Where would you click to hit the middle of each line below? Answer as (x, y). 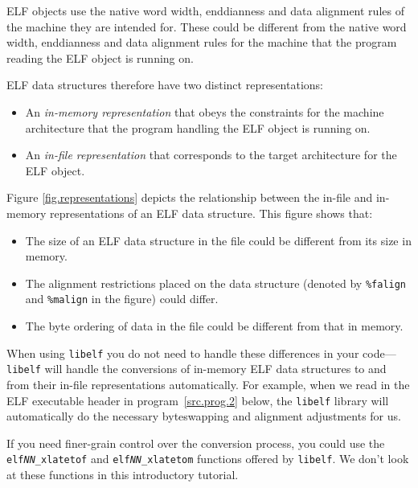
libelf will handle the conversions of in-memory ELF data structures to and (197, 369)
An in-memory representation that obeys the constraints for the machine (205, 111)
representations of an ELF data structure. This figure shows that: (211, 213)
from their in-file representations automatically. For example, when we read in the (208, 384)
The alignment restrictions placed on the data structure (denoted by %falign (216, 283)
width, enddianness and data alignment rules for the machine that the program (202, 42)
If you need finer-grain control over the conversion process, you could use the (196, 443)
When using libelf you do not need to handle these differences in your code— (201, 353)
